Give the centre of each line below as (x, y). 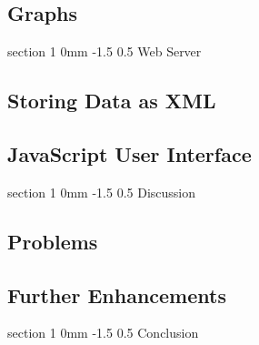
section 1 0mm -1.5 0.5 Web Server (105, 51)
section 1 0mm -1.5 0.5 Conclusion (103, 333)
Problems (53, 241)
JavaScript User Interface (129, 153)
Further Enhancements (117, 294)
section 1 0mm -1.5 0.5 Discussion (102, 192)
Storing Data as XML (112, 101)
